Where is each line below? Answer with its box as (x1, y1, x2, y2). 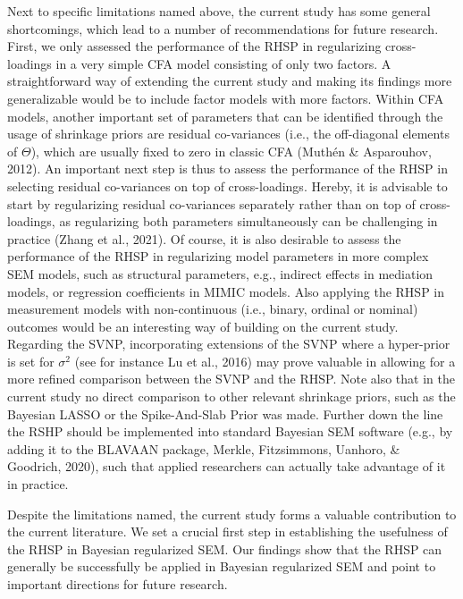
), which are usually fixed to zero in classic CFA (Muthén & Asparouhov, (30, 141, 432, 160)
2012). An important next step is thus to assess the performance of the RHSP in (7, 159, 448, 178)
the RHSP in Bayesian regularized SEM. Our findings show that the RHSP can (7, 539, 442, 558)
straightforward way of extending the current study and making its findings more (7, 72, 452, 90)
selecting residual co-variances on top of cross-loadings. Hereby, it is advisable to (7, 176, 448, 195)
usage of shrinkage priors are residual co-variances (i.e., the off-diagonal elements (7, 124, 450, 143)
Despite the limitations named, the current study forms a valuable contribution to (7, 504, 457, 523)
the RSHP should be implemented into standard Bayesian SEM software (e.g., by (7, 422, 453, 441)
